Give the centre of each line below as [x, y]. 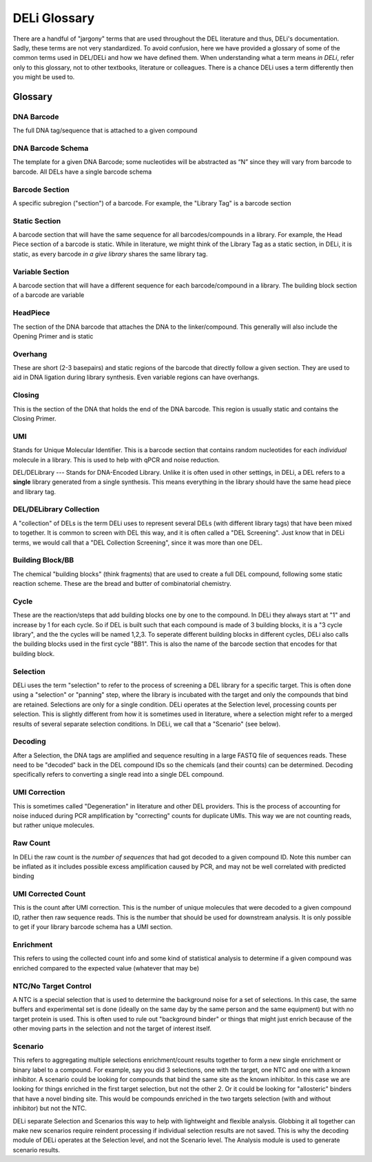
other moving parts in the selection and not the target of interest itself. [112, 1029]
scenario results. [37, 1150]
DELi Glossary [54, 18]
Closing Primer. [34, 418]
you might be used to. [44, 77]
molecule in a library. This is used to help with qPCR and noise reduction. [116, 460]
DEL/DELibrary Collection [56, 509]
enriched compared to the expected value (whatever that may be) [106, 968]
